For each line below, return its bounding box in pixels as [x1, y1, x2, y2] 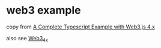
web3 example [6, 4, 81, 17]
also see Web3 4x [6, 34, 48, 43]
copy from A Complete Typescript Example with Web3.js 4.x [6, 23, 155, 30]
